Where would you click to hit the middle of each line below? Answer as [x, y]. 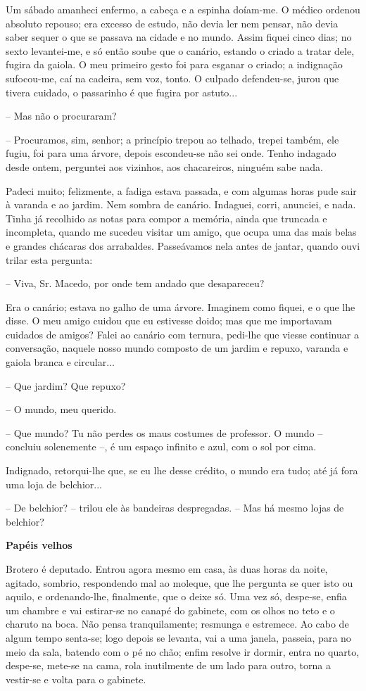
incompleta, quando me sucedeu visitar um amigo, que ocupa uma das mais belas [181, 232]
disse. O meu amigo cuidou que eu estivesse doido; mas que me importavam [169, 321]
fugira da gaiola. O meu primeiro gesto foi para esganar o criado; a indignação [174, 64]
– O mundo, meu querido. [61, 409]
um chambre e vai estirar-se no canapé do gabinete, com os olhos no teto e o [170, 610]
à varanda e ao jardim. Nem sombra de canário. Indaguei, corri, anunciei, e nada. [181, 204]
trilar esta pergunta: [49, 259]
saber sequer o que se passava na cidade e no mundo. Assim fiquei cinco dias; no [179, 37]
